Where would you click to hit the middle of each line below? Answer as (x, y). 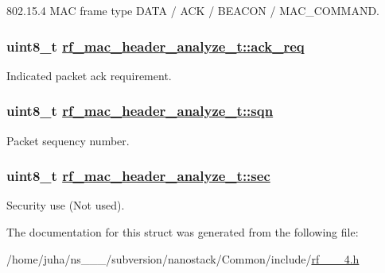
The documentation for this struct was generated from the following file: (183, 232)
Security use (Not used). (66, 205)
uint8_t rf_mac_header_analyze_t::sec (138, 176)
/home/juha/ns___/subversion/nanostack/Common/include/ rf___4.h (183, 258)
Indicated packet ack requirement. (89, 75)
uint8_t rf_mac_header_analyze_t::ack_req (156, 46)
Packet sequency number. (68, 140)
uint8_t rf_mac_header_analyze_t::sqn (140, 111)
